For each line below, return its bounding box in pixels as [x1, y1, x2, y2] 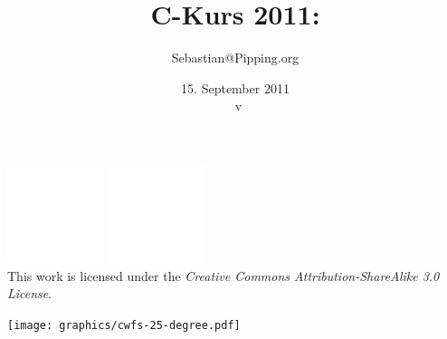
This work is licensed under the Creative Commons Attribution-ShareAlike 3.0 [7, 266, 440, 285]
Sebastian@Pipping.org [171, 48, 300, 67]
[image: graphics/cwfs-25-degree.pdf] [7, 318, 241, 332]
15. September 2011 [181, 78, 290, 97]
